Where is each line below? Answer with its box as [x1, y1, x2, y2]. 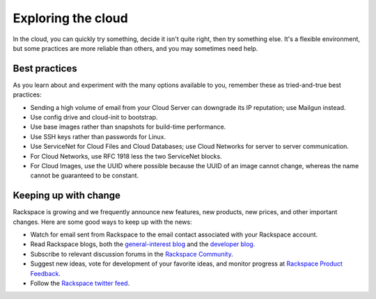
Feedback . [30, 269, 61, 277]
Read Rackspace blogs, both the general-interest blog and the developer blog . [30, 240, 256, 248]
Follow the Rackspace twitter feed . [30, 279, 130, 287]
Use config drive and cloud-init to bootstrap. [30, 113, 158, 122]
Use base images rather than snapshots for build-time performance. [30, 122, 226, 131]
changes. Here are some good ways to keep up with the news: [13, 218, 192, 226]
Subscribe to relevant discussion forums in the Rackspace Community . [30, 250, 233, 258]
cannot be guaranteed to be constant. [30, 171, 139, 180]
